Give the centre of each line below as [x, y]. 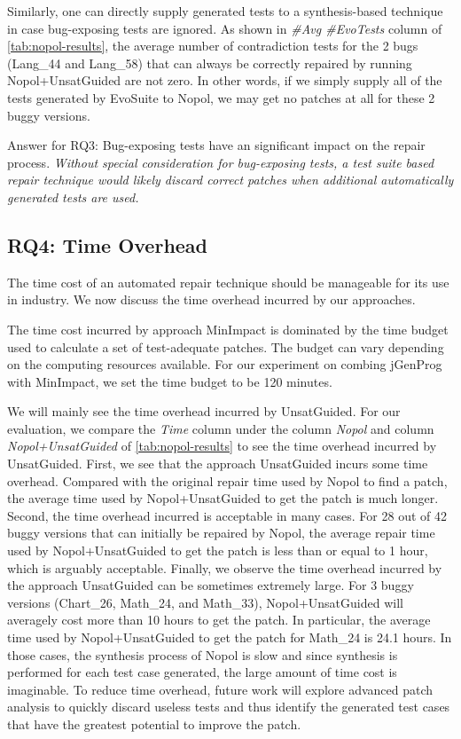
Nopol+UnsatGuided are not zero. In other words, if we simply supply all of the [225, 80]
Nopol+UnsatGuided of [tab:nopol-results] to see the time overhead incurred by [222, 446]
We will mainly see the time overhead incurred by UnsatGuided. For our [204, 411]
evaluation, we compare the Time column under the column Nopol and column [221, 428]
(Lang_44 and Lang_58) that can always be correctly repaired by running [210, 63]
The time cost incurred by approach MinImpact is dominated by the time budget [228, 329]
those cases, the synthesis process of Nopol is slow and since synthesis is [203, 654]
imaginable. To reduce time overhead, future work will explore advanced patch [220, 689]
